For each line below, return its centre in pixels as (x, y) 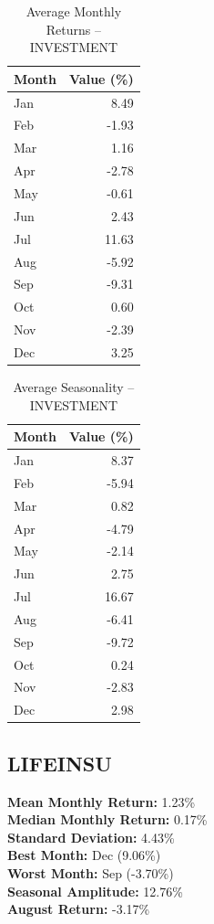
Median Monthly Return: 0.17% (107, 819)
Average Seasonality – (74, 387)
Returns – (73, 29)
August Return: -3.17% (79, 909)
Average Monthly (74, 11)
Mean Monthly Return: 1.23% (102, 801)
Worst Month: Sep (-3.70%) (91, 872)
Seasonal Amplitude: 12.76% (95, 891)
